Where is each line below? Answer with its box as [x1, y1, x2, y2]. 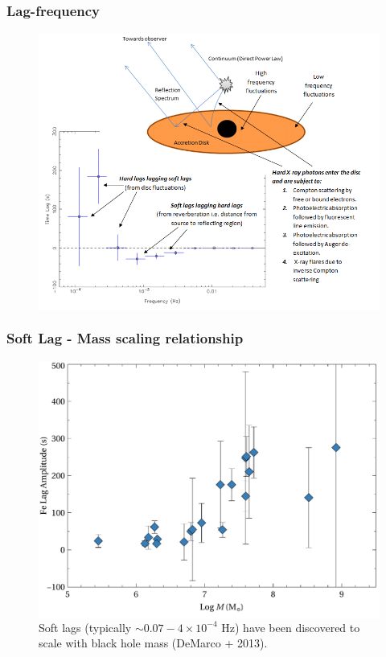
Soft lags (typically [39, 618, 132, 635]
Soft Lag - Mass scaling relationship [6, 328, 244, 348]
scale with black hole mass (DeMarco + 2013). [39, 634, 268, 651]
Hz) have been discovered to [221, 618, 360, 635]
